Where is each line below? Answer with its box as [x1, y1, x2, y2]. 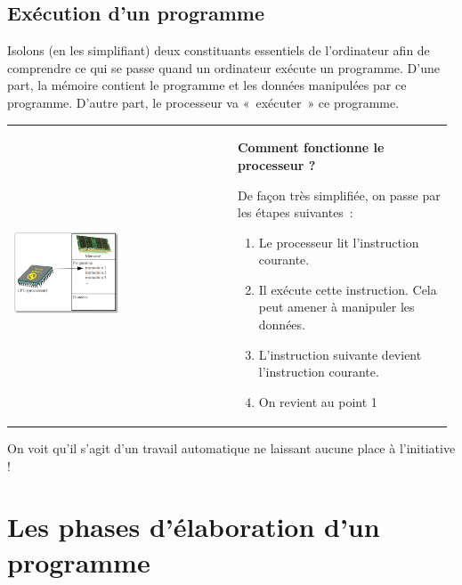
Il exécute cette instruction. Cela [258, 280, 437, 298]
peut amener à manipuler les [258, 297, 415, 316]
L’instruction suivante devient [258, 345, 422, 363]
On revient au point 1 [258, 392, 377, 410]
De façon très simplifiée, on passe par [237, 185, 441, 204]
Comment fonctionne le [237, 138, 385, 157]
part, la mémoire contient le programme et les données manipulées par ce [7, 76, 407, 94]
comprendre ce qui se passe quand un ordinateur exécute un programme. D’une [7, 58, 440, 77]
